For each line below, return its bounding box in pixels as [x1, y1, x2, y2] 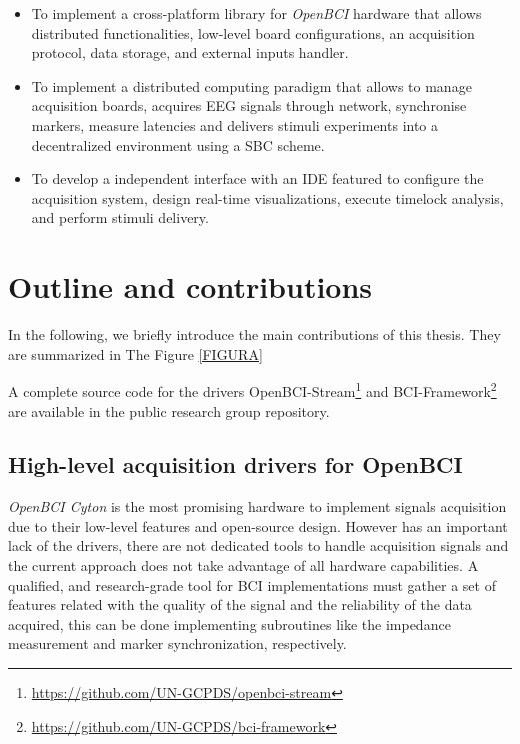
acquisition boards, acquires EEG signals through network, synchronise [31, 95, 467, 116]
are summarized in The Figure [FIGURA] [8, 343, 263, 364]
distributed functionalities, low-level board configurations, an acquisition [31, 22, 475, 43]
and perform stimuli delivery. [31, 207, 209, 228]
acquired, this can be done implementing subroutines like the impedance [8, 613, 451, 634]
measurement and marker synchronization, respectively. [8, 633, 347, 654]
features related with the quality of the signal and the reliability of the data [8, 594, 472, 615]
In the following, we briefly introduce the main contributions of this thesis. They [8, 324, 501, 345]
